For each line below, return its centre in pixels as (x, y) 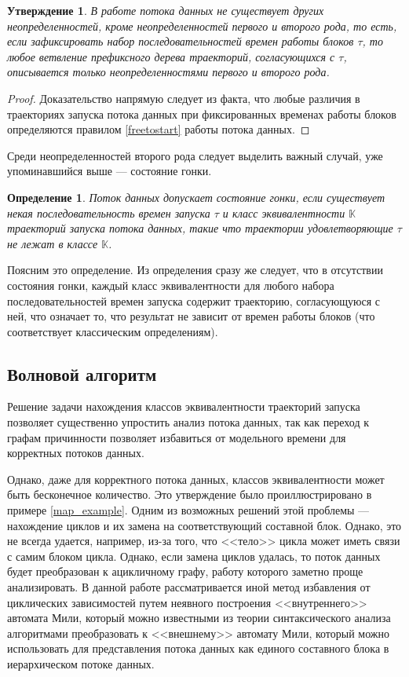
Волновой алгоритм (82, 373)
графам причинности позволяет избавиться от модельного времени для (177, 437)
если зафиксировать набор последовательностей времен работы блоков (181, 41)
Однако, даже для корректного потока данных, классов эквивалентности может (196, 479)
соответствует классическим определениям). (113, 331)
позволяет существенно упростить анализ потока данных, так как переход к (188, 422)
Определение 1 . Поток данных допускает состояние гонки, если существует (196, 197)
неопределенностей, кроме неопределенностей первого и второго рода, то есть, (202, 26)
